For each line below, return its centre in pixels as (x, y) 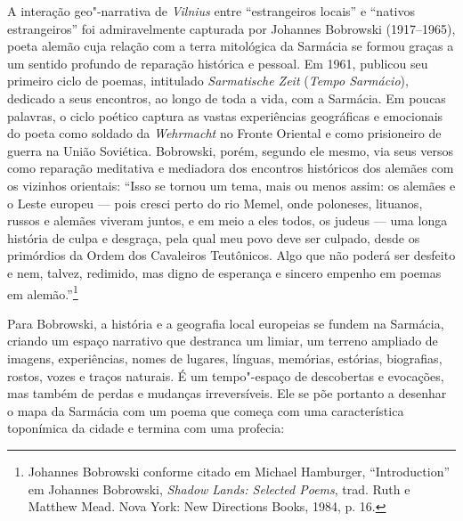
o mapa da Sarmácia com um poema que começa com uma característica (206, 410)
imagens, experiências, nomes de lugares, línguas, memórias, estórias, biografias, (225, 358)
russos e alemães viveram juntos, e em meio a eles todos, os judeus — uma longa (227, 220)
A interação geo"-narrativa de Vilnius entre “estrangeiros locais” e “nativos (211, 11)
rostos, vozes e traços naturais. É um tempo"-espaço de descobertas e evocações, (226, 375)
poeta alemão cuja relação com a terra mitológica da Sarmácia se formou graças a (231, 46)
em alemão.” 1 (43, 292)
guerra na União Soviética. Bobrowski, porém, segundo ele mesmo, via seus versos (230, 150)
